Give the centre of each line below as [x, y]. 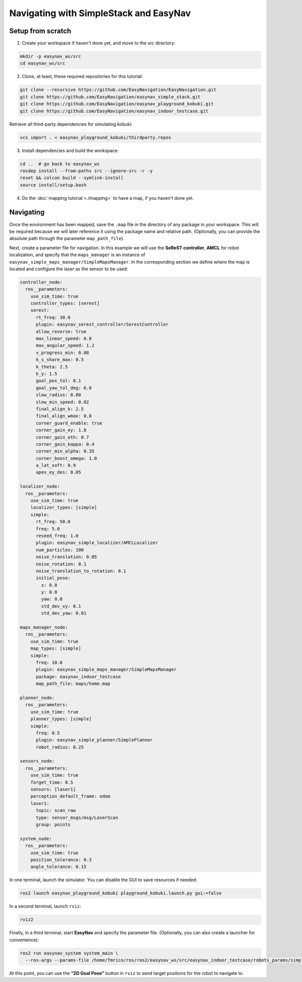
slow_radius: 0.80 [59, 395]
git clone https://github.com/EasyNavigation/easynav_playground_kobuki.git [117, 104]
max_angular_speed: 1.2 [65, 346]
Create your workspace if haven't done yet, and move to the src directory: [99, 43]
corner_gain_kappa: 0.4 [65, 444]
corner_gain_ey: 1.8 [61, 430]
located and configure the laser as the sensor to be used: [69, 269]
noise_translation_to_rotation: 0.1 [81, 571]
